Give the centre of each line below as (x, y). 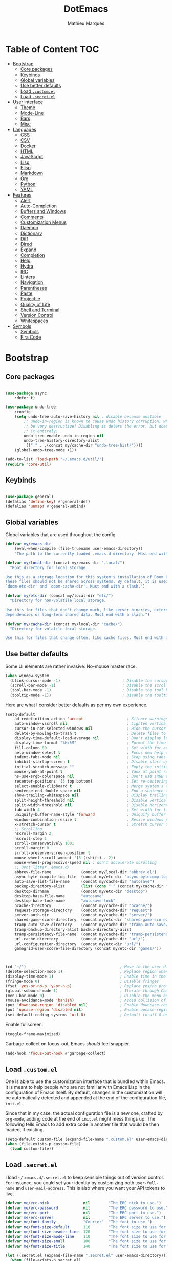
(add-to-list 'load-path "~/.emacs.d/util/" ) (55, 459)
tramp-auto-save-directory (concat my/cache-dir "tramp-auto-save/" (92, 925)
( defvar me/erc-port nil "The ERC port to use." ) (83, 1213)
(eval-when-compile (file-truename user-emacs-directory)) (79, 549)
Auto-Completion (39, 206)
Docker (28, 146)
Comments (32, 217)
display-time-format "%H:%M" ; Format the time (90, 743)
